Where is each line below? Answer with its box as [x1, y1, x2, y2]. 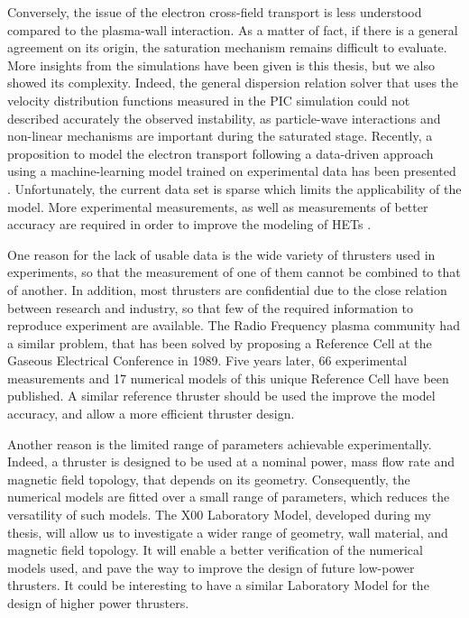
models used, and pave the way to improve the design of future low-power [7, 558, 415, 576]
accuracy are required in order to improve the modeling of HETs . [7, 215, 372, 234]
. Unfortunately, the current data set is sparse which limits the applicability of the [7, 179, 462, 198]
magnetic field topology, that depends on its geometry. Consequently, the [7, 469, 410, 488]
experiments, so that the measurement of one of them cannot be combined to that [7, 263, 461, 281]
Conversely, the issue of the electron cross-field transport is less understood [7, 3, 422, 21]
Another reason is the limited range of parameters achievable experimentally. [7, 434, 432, 453]
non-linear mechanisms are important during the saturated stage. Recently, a [7, 126, 433, 145]
